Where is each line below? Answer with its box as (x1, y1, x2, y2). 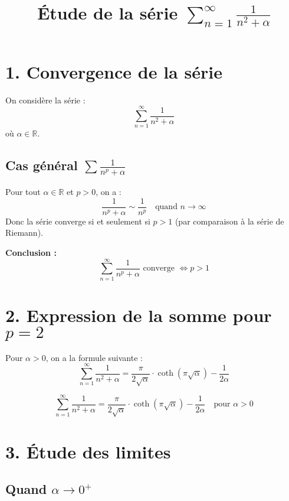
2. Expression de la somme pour (5, 302, 272, 327)
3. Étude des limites (5, 439, 171, 463)
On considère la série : (5, 93, 86, 106)
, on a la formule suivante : (45, 351, 143, 363)
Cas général (5, 156, 78, 174)
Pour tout (5, 186, 41, 198)
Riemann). (5, 226, 43, 239)
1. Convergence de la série (5, 59, 222, 83)
